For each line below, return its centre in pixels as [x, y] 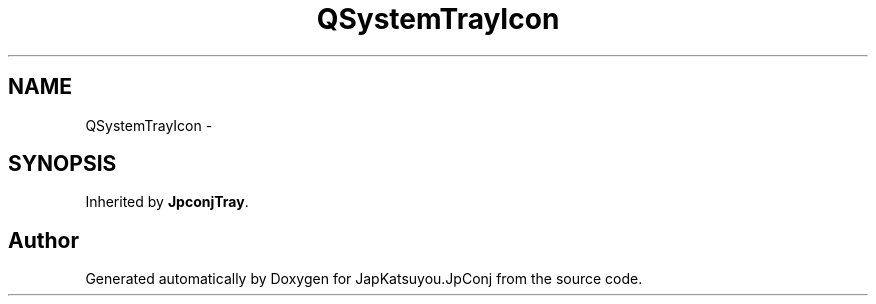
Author [43, 240]
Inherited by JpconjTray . [167, 202]
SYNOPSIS [62, 164]
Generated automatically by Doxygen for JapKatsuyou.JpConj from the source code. [364, 279]
